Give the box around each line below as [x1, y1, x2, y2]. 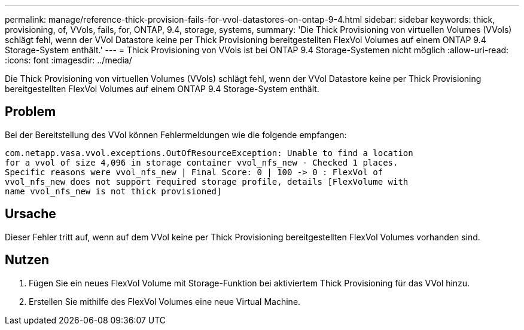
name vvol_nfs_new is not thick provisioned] [5, 186, 222, 196]
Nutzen [5, 252, 49, 268]
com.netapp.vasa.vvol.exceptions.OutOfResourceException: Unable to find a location [5, 148, 413, 158]
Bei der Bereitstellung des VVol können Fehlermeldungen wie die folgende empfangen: [5, 129, 347, 140]
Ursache [5, 206, 56, 222]
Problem [5, 104, 56, 120]
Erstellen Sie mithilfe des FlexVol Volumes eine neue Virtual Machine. [29, 296, 301, 307]
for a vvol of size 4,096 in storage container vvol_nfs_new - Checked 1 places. [5, 157, 398, 167]
